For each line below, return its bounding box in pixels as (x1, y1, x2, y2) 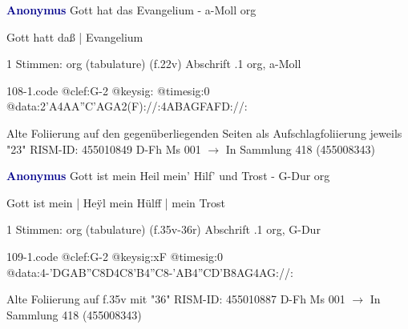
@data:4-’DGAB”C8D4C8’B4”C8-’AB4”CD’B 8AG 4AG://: (6, 263, 293, 280)
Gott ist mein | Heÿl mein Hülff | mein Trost (6, 194, 225, 211)
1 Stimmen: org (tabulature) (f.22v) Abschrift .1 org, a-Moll (6, 55, 301, 72)
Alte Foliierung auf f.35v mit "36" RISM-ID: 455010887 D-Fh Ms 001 (6, 291, 345, 307)
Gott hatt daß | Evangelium (6, 28, 143, 45)
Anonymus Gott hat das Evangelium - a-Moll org (6, 2, 257, 18)
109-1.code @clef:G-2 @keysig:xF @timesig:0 (6, 247, 223, 264)
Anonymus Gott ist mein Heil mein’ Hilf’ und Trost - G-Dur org (6, 167, 330, 184)
